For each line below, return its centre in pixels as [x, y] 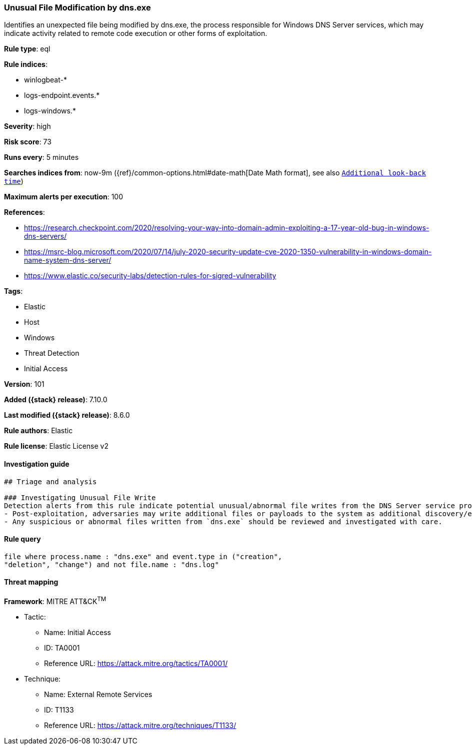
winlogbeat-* [45, 80]
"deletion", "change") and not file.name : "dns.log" [111, 564]
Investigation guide [37, 464]
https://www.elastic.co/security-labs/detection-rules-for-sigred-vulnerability [150, 276]
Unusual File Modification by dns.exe [77, 7]
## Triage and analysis [50, 481]
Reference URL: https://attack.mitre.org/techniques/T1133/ [140, 725]
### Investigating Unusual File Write [80, 497]
